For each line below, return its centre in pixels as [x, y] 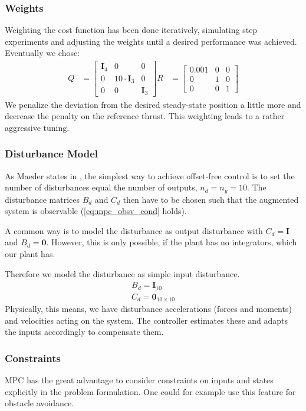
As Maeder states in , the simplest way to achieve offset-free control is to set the [150, 175]
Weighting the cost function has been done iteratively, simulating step [131, 30]
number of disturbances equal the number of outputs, [101, 187]
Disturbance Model [51, 154]
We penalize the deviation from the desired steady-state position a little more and [153, 104]
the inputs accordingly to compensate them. [84, 332]
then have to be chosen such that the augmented [211, 199]
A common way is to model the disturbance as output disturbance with [134, 230]
